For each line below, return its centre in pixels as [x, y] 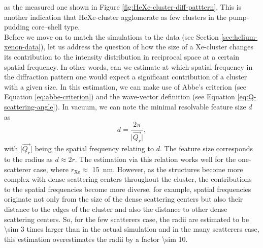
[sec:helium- [239, 36]
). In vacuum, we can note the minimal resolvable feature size [151, 106]
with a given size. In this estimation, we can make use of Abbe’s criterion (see [125, 86]
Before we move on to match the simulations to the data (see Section [111, 36]
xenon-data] [22, 47]
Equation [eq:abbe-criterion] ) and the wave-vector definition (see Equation [120, 97]
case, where [51, 169]
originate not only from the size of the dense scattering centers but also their [124, 199]
